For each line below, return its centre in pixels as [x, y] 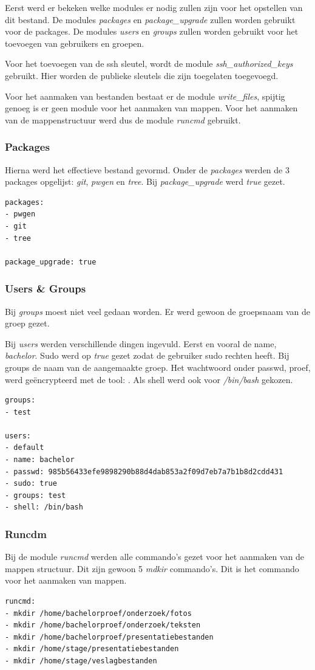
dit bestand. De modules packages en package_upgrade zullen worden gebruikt [150, 19]
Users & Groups [46, 288]
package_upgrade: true [51, 262]
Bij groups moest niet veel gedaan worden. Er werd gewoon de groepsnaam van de [158, 311]
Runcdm [26, 534]
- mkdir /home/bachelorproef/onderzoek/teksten [103, 625]
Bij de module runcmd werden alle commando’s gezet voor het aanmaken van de [155, 557]
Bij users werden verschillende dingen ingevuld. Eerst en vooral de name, [141, 343]
